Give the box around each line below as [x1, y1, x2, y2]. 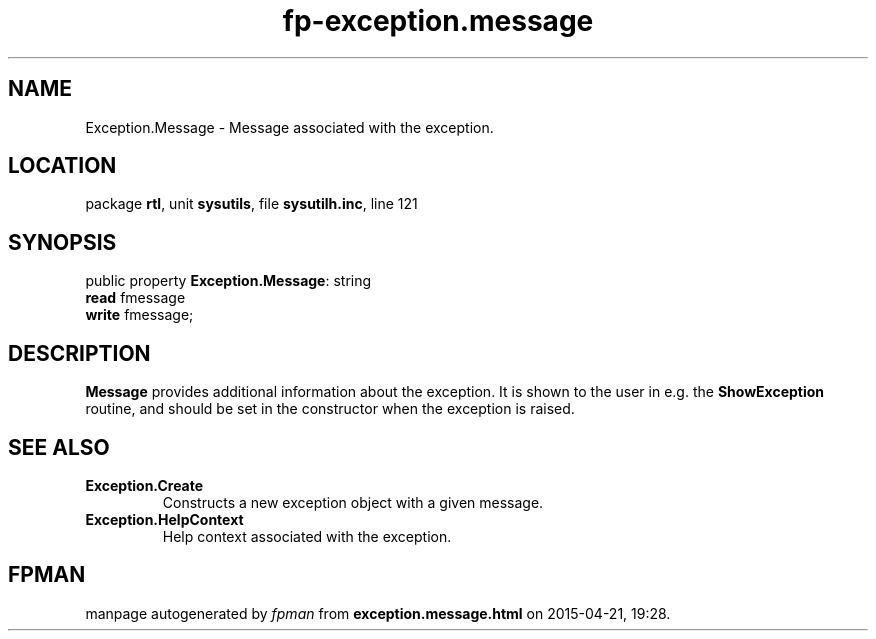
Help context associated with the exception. [162, 527, 452, 545]
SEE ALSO [8, 434, 110, 460]
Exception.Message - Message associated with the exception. [85, 118, 494, 136]
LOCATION [8, 153, 117, 179]
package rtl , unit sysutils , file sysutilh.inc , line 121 [85, 195, 418, 213]
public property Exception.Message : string [85, 272, 372, 290]
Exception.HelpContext [85, 510, 244, 528]
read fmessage [85, 289, 186, 307]
